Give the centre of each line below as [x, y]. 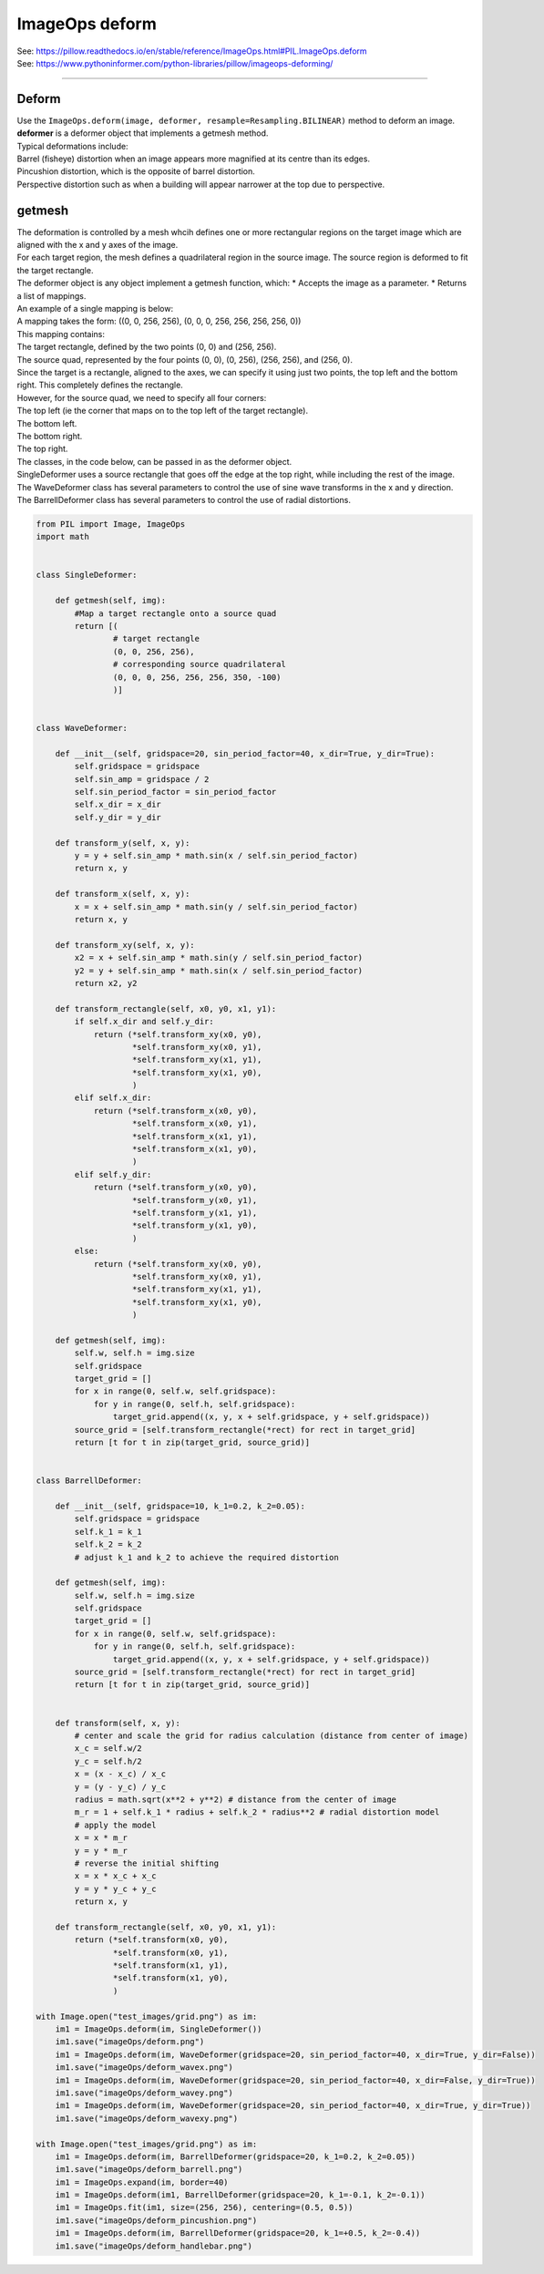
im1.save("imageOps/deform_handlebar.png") [154, 2246]
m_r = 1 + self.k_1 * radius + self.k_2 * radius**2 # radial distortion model [257, 1812]
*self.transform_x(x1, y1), [195, 1136]
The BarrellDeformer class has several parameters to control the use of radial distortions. [184, 499]
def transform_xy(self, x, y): [125, 945]
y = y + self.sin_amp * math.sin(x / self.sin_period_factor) [216, 856]
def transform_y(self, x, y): [123, 843]
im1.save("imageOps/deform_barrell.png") [149, 2170]
